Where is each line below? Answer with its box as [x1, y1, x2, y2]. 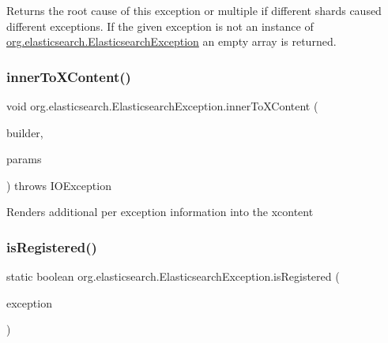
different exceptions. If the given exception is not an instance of [6, 17, 314, 34]
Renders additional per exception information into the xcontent [6, 203, 314, 220]
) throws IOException [6, 177, 111, 193]
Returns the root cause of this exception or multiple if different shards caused [6, 2, 382, 18]
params [6, 151, 42, 167]
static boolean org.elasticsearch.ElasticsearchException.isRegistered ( [6, 268, 340, 285]
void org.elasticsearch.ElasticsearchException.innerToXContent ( [6, 98, 318, 114]
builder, [6, 124, 43, 140]
